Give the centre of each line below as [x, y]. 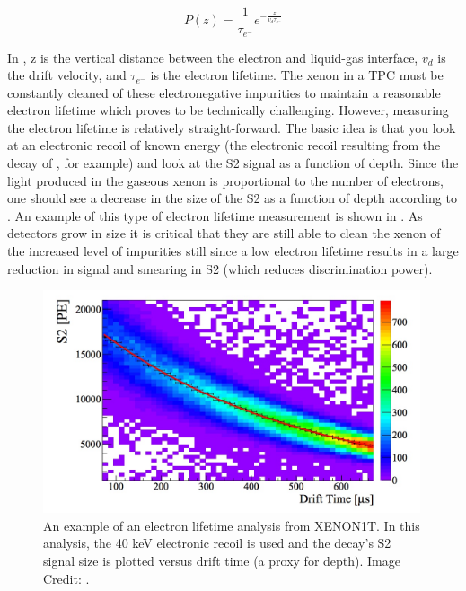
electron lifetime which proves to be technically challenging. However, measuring [228, 110]
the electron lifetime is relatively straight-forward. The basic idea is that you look [232, 127]
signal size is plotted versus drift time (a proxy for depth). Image [222, 561]
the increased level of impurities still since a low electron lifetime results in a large [233, 251]
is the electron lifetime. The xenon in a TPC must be [297, 75]
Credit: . [66, 578]
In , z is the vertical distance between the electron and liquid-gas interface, [213, 57]
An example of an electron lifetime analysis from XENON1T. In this [232, 525]
